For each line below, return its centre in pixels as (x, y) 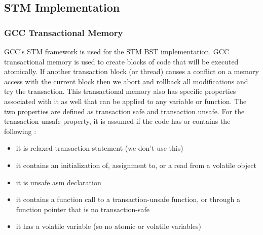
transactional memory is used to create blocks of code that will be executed (121, 61)
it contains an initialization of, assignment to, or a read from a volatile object (136, 165)
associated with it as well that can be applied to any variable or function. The (125, 101)
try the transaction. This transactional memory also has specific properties (120, 91)
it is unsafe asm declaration (59, 182)
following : (20, 131)
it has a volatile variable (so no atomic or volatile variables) (108, 226)
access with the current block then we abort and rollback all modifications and (126, 81)
